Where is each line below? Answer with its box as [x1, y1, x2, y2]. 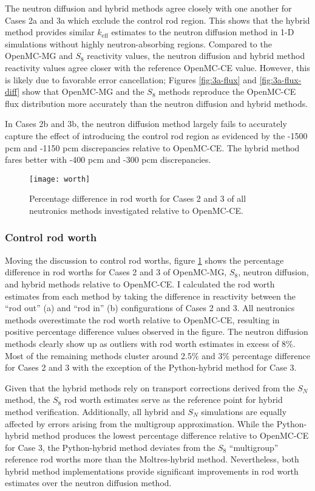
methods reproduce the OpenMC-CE [158, 85, 296, 98]
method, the [5, 393, 50, 406]
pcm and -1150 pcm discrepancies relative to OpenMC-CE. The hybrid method [5, 141, 300, 154]
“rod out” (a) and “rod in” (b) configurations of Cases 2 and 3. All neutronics [5, 301, 295, 314]
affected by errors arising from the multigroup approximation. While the [5, 417, 274, 430]
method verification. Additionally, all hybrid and [5, 405, 185, 417]
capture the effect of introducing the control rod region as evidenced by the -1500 [5, 129, 308, 142]
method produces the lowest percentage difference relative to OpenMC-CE [32, 429, 309, 442]
